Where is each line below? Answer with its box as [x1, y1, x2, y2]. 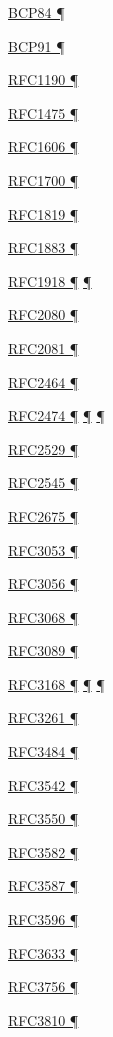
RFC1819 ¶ [8, 203, 79, 224]
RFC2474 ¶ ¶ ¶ [8, 405, 105, 426]
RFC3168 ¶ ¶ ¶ [8, 673, 105, 694]
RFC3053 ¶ [8, 539, 79, 560]
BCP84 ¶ [8, 2, 65, 22]
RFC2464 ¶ [8, 371, 79, 392]
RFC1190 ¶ [8, 69, 79, 90]
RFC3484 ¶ [8, 741, 79, 762]
